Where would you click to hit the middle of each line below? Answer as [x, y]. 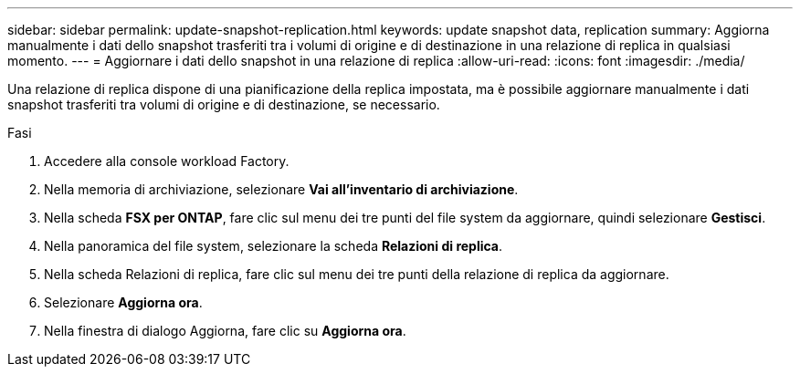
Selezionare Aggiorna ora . [123, 302]
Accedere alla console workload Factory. [167, 161]
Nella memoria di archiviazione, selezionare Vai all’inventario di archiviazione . [281, 189]
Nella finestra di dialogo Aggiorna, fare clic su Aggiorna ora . [225, 331]
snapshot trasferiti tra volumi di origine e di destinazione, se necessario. [224, 104]
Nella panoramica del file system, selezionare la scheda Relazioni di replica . [274, 246]
